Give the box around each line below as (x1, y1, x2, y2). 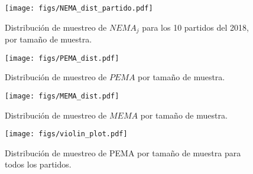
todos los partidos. (5, 158, 72, 170)
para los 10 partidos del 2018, (142, 21, 249, 33)
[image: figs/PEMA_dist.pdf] (5, 54, 119, 63)
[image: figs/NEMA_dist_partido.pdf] (5, 4, 153, 12)
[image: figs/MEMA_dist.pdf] (5, 91, 119, 100)
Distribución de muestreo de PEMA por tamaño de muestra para (5, 146, 241, 159)
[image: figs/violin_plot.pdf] (5, 130, 128, 139)
